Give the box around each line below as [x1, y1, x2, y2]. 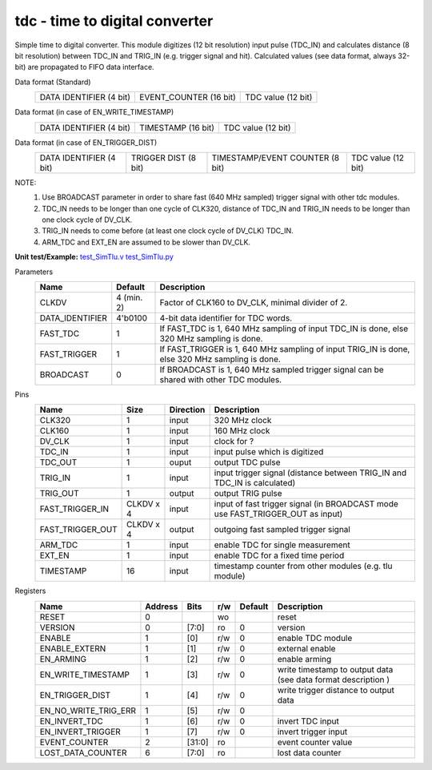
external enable [277, 643, 336, 654]
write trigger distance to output [277, 684, 395, 695]
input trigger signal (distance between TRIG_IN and [214, 467, 407, 478]
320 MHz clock [214, 415, 272, 426]
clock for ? [214, 436, 254, 447]
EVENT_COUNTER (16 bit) [139, 92, 236, 103]
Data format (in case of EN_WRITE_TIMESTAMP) [14, 107, 174, 117]
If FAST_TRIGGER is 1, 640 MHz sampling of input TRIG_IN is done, [159, 344, 410, 355]
